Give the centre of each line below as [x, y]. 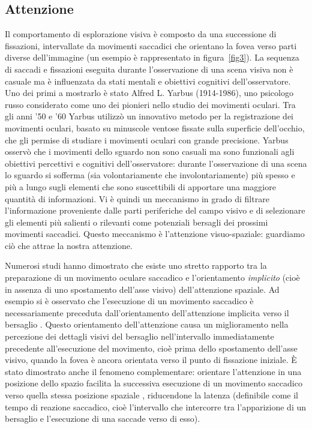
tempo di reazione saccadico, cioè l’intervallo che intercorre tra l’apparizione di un [156, 406]
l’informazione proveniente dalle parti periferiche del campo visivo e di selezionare [155, 210]
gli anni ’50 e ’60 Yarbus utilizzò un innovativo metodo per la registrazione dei [149, 116]
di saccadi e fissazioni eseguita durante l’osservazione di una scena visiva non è [149, 69]
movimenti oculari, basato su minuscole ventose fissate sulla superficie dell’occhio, [155, 127]
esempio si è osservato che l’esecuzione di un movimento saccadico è [129, 301]
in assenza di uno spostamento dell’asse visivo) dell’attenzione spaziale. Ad [142, 289]
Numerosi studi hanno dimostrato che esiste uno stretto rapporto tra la [136, 265]
